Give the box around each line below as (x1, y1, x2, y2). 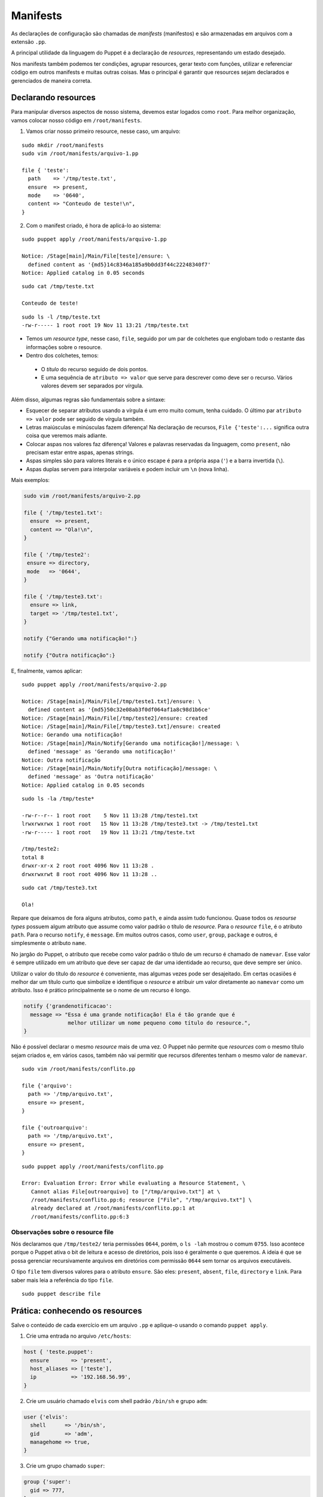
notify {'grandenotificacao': (23, 1003, 112, 1010)
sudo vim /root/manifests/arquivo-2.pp (23, 493, 141, 499)
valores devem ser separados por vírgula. (41, 382, 144, 389)
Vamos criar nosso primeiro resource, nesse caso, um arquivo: (26, 128, 181, 135)
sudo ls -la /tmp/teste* (22, 795, 95, 802)
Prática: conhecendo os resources (11, 1305, 142, 1316)
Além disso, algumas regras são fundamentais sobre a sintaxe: (11, 396, 166, 403)
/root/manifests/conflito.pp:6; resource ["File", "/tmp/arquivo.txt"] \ (31, 1196, 252, 1204)
